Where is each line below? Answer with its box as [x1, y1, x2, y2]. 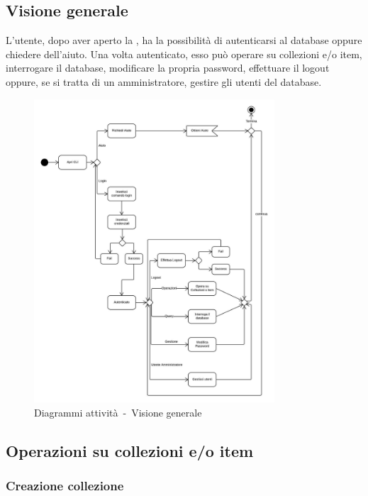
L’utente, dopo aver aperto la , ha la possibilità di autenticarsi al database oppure [6, 33, 362, 48]
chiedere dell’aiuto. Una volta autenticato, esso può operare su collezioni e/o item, [6, 46, 362, 61]
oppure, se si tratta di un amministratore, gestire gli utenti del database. [6, 74, 322, 89]
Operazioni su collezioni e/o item [6, 439, 254, 461]
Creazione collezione [6, 477, 124, 495]
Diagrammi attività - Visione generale [34, 404, 202, 419]
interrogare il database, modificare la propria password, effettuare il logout [6, 60, 330, 75]
